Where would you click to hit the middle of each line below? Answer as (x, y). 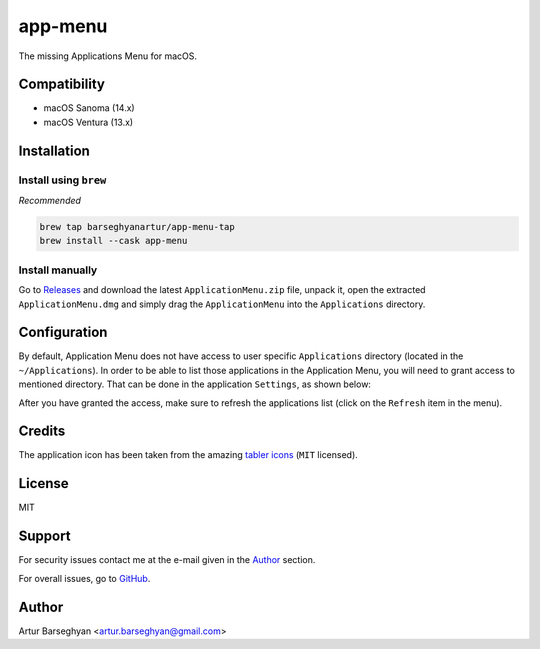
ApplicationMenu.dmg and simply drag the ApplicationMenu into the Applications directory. (222, 304)
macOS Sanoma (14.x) (89, 108)
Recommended (50, 200)
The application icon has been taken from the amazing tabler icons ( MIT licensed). (188, 455)
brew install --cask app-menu (113, 241)
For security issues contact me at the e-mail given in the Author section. (167, 560)
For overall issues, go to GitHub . (84, 578)
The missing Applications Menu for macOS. (108, 56)
